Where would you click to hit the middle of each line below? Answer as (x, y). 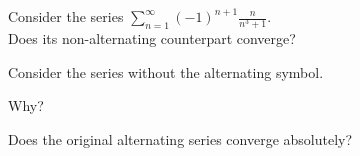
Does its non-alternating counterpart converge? (152, 38)
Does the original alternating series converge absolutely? (180, 138)
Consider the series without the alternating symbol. (166, 71)
